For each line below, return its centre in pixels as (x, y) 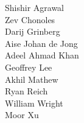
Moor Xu (22, 115)
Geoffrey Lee (29, 67)
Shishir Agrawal (35, 7)
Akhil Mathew (32, 79)
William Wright (34, 103)
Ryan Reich (26, 91)
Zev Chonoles (30, 19)
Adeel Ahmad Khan (42, 55)
